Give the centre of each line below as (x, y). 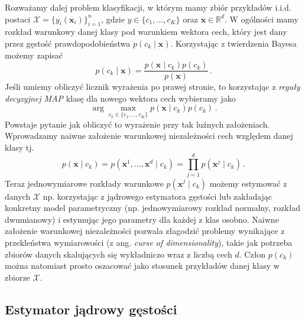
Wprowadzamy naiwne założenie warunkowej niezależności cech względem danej (149, 136)
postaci (18, 19)
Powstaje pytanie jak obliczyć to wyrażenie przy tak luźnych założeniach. (137, 124)
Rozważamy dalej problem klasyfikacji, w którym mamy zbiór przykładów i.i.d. (148, 7)
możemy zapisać (34, 55)
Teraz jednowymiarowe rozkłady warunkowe (84, 183)
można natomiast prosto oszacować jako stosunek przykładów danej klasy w (142, 266)
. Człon (252, 254)
